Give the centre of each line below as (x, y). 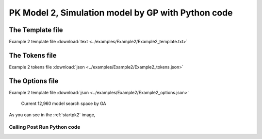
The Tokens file (33, 55)
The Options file (34, 81)
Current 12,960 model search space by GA (64, 104)
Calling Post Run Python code (45, 127)
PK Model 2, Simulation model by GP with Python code (121, 13)
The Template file (36, 30)
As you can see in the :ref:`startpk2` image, (52, 115)
